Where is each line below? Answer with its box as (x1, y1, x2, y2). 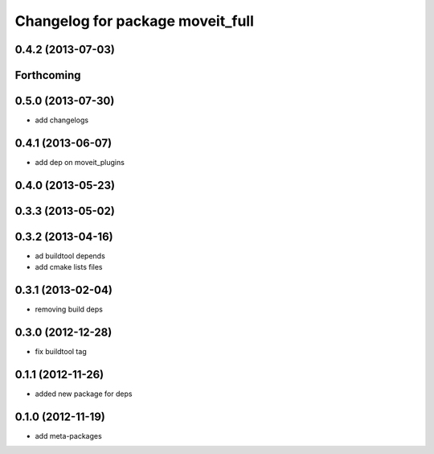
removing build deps (35, 304, 104, 314)
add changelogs (35, 115, 88, 125)
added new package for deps (35, 389, 133, 398)
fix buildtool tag (35, 347, 88, 357)
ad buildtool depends (35, 250, 106, 261)
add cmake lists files (35, 262, 103, 272)
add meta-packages (35, 431, 102, 440)
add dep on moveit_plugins (35, 158, 125, 167)
